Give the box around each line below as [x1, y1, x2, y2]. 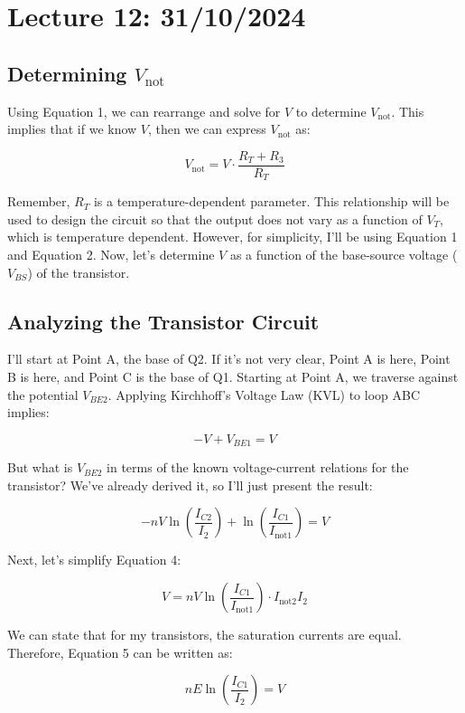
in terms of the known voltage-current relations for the [107, 458, 409, 477]
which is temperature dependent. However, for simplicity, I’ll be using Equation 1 [7, 227, 458, 246]
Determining [7, 59, 127, 87]
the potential [7, 385, 79, 404]
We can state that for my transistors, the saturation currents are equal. [7, 625, 402, 644]
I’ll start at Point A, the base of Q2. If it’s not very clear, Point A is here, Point [7, 349, 451, 368]
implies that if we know [7, 119, 137, 138]
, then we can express [148, 119, 266, 138]
